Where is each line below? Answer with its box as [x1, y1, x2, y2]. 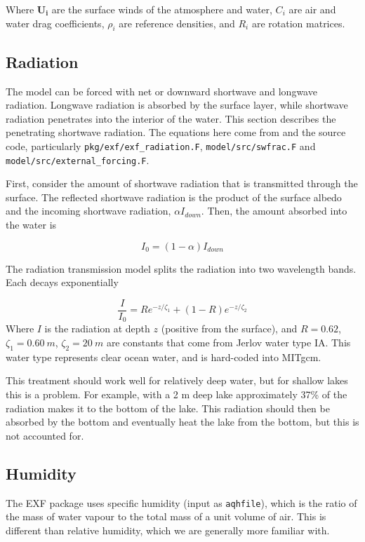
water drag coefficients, [6, 15, 105, 30]
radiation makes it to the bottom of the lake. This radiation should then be [6, 400, 330, 415]
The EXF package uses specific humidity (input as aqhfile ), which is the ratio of [6, 495, 357, 510]
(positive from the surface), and [161, 321, 298, 336]
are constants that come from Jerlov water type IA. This [106, 334, 351, 349]
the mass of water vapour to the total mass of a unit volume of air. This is [6, 509, 326, 524]
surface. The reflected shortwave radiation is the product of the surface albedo [6, 189, 342, 204]
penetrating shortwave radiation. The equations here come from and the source [6, 125, 346, 140]
